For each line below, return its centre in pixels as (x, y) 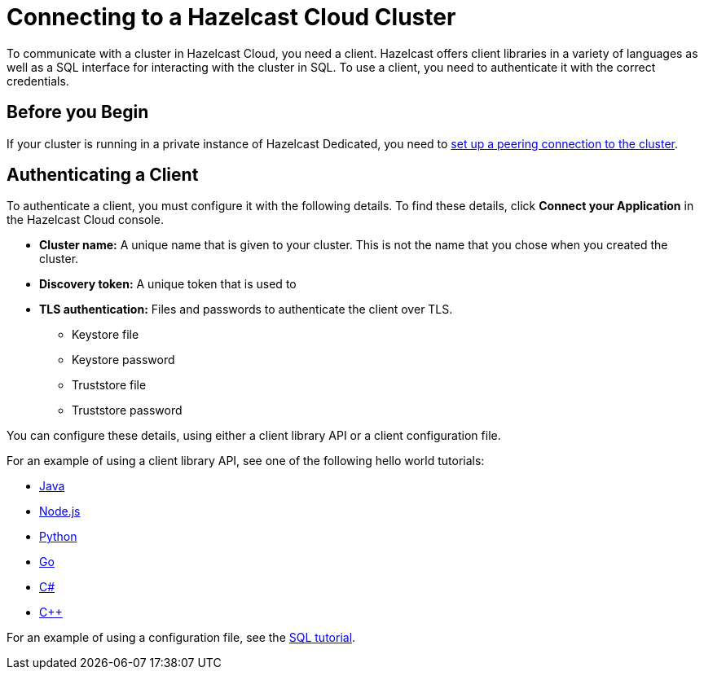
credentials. (38, 81)
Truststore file (109, 385)
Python (58, 537)
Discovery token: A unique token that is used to (168, 284)
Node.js (60, 511)
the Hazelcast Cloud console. (86, 220)
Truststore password (127, 410)
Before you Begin (78, 112)
